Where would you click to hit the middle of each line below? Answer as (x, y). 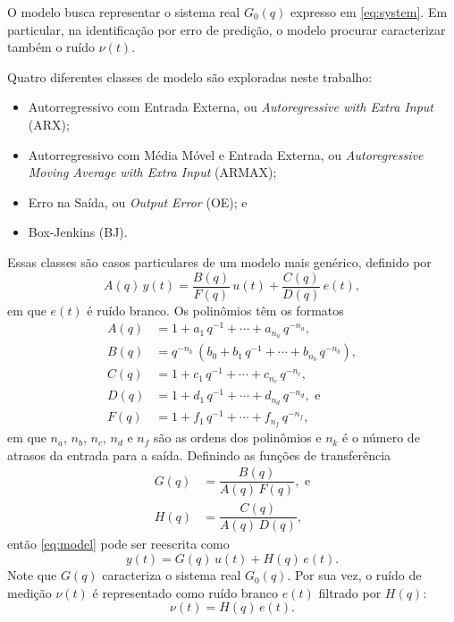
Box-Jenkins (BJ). (78, 232)
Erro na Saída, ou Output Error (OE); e (138, 202)
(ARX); (49, 124)
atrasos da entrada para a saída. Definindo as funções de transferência (199, 454)
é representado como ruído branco (185, 592)
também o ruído (51, 47)
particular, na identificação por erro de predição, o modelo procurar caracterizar (227, 29)
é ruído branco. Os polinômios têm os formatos (215, 310)
